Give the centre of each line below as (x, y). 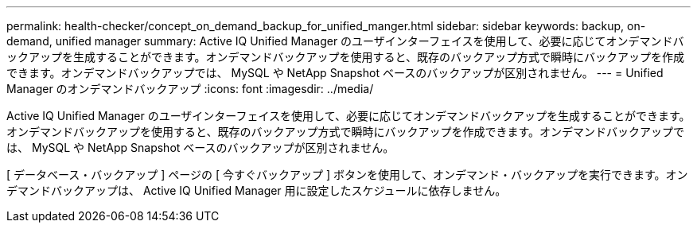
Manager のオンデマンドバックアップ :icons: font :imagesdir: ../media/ (190, 89)
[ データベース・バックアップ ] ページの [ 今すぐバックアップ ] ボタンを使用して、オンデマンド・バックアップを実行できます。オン (347, 175)
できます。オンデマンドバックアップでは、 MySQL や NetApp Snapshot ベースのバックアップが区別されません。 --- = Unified (335, 73)
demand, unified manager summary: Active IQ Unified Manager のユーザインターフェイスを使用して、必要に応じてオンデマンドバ (345, 41)
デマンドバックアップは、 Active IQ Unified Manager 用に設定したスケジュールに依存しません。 (257, 190)
